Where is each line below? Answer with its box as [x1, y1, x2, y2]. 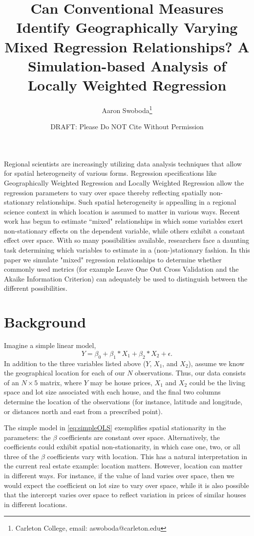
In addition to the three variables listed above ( [4, 358, 146, 368]
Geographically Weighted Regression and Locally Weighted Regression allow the [4, 177, 244, 187]
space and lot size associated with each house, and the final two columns [4, 387, 221, 397]
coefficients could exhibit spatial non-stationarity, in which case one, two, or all [4, 442, 240, 452]
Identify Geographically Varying [16, 17, 238, 37]
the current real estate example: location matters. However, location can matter [4, 461, 243, 471]
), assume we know [188, 358, 245, 368]
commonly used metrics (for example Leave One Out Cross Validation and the [4, 264, 239, 274]
